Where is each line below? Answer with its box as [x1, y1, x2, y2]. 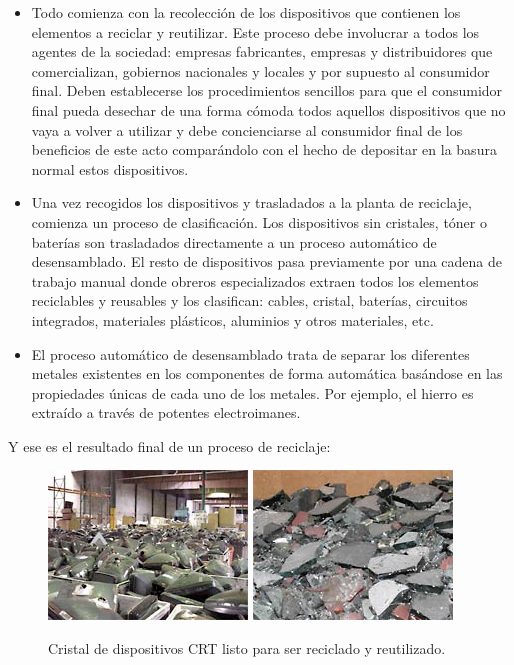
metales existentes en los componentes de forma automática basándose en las [31, 363, 503, 384]
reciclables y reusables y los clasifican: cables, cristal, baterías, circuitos [31, 290, 468, 311]
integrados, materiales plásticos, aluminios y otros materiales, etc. [31, 309, 434, 330]
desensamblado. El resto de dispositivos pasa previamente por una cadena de [31, 251, 503, 272]
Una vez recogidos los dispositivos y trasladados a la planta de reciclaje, [31, 192, 472, 213]
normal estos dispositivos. [31, 158, 189, 179]
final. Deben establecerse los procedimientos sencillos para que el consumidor [31, 80, 503, 101]
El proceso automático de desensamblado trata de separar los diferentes [31, 343, 470, 364]
